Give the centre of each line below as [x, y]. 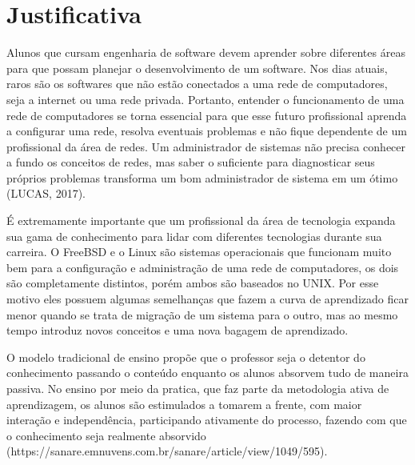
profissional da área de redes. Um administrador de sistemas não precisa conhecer [206, 146]
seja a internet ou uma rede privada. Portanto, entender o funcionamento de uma [206, 99]
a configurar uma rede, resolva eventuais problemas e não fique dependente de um [207, 131]
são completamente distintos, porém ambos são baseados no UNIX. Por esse [193, 283]
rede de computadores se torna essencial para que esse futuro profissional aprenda [207, 115]
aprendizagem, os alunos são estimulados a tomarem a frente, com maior [184, 404]
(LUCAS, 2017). [46, 193]
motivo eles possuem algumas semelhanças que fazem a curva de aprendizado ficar [207, 299]
